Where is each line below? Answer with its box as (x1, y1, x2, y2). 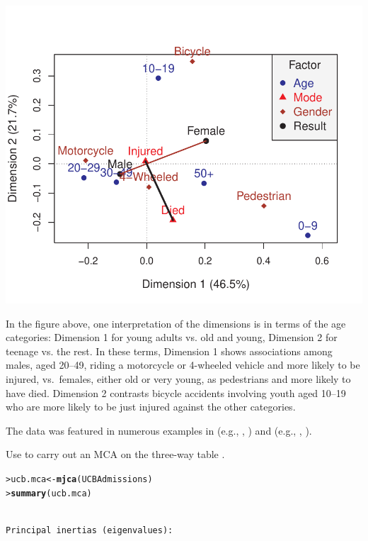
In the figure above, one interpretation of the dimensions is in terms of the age (6, 316, 346, 330)
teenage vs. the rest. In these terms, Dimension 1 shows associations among (6, 343, 333, 358)
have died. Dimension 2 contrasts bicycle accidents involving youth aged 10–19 (6, 385, 346, 400)
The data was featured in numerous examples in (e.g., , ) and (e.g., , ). (6, 423, 312, 437)
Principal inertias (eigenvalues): (6, 525, 173, 535)
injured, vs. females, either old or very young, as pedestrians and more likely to (6, 371, 351, 386)
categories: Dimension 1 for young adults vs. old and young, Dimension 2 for (6, 330, 338, 345)
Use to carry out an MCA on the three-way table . (6, 447, 225, 462)
